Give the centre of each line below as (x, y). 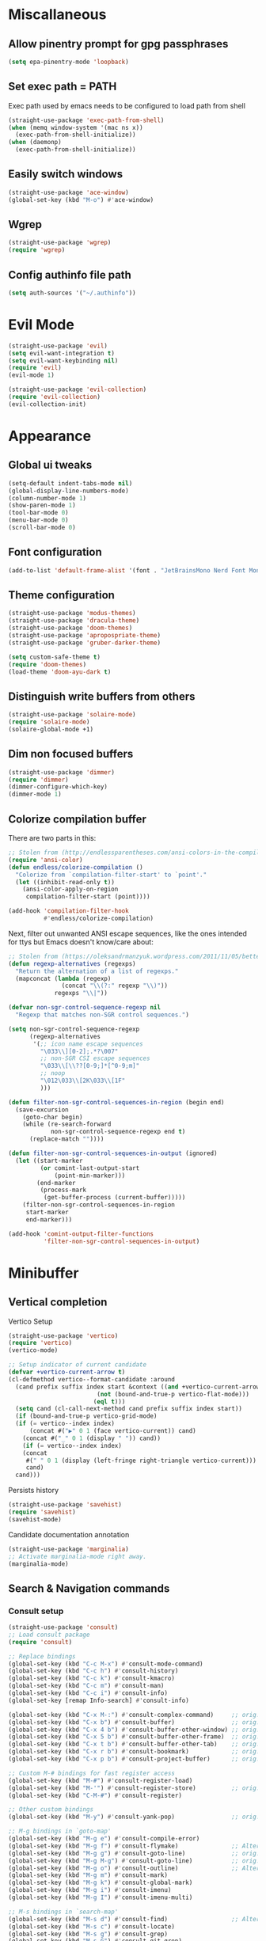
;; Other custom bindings (51, 1810)
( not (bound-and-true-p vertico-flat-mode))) (173, 1394)
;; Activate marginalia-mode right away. (78, 1556)
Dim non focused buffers (71, 754)
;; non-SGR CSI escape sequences (95, 1058)
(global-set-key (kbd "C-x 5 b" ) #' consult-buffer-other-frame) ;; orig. (134, 1737)
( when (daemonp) (35, 142)
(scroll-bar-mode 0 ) (42, 528)
